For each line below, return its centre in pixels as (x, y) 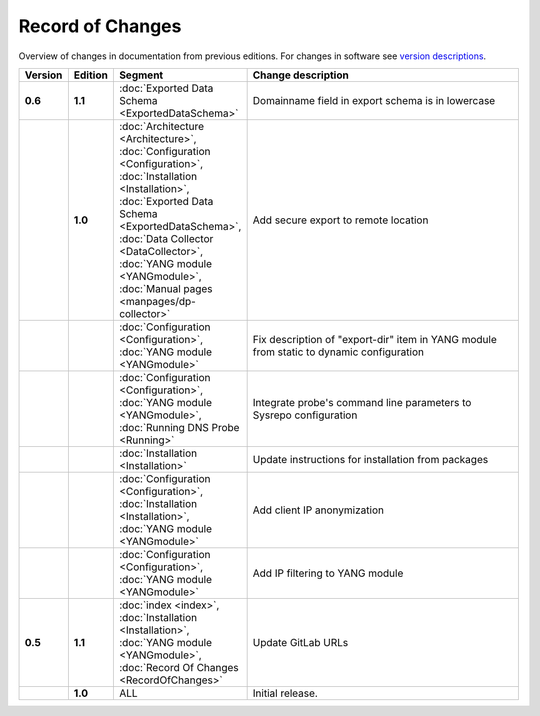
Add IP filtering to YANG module (328, 573)
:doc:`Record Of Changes (178, 667)
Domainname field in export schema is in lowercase (374, 100)
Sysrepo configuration (305, 415)
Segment (141, 75)
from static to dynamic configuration (338, 352)
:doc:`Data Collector (166, 238)
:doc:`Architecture (161, 126)
